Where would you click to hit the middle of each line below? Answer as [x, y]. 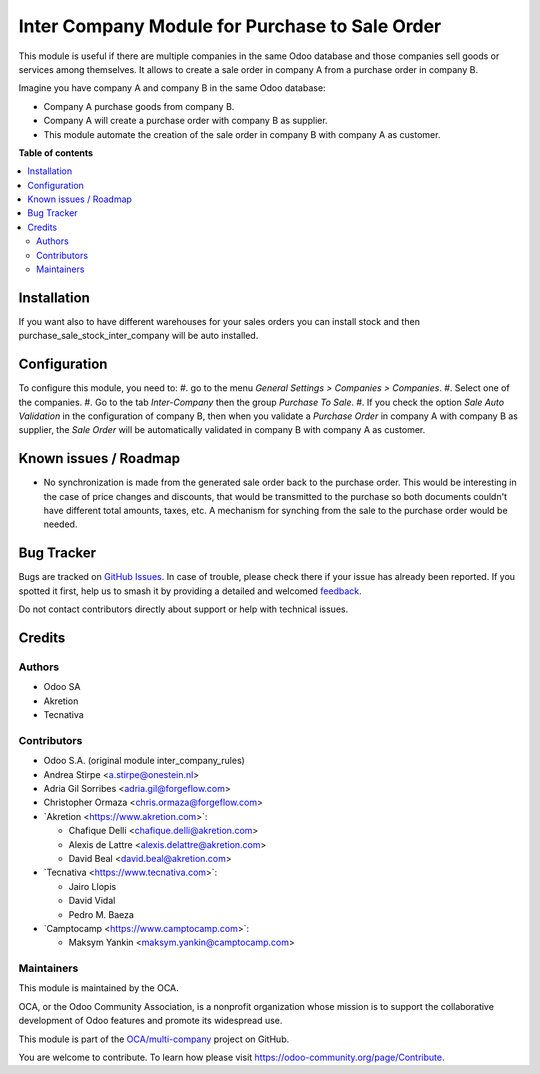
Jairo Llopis [92, 886]
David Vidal [92, 901]
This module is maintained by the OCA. [98, 988]
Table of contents [56, 152]
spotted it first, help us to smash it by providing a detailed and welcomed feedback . [190, 591]
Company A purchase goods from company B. [139, 106]
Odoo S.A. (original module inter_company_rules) [144, 761]
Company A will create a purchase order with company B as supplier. [186, 121]
